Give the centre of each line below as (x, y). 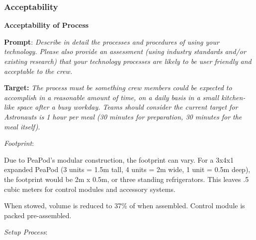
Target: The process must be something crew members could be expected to (118, 88)
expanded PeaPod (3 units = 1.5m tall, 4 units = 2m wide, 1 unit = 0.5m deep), (127, 169)
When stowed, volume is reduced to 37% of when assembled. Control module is (125, 206)
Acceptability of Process (46, 25)
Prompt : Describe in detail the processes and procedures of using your (112, 41)
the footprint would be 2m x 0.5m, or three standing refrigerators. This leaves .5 (127, 179)
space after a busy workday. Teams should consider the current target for (127, 107)
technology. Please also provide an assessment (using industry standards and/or (125, 51)
